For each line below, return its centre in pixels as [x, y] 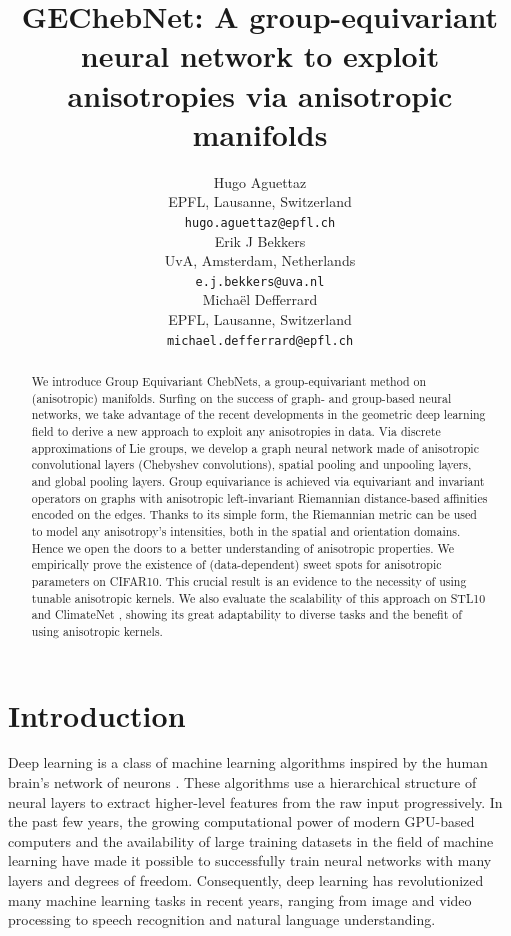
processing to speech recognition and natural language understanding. [222, 919]
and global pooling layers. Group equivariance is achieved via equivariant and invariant [258, 480]
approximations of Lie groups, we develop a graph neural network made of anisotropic [255, 447]
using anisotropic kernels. [97, 630]
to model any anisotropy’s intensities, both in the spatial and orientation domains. [246, 530]
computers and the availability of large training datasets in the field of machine [251, 840]
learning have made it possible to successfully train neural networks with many [250, 860]
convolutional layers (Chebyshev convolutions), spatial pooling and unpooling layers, [251, 464]
